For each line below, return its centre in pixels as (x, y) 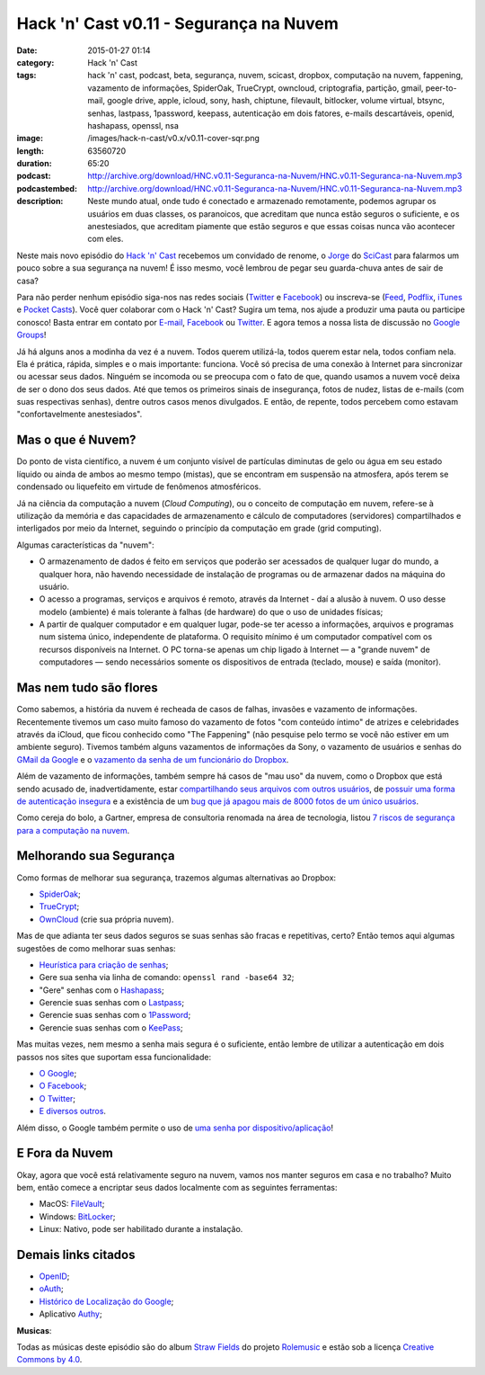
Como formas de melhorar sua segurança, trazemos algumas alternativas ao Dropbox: (176, 878)
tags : (26, 76)
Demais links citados (76, 1254)
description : (40, 201)
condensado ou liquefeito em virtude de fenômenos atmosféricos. (139, 487)
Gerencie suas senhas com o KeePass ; (111, 1027)
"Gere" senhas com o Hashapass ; (102, 990)
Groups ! (31, 335)
